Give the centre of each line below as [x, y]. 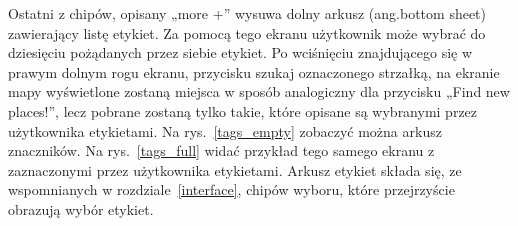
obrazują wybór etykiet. [81, 208]
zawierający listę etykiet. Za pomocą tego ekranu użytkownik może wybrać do [247, 32]
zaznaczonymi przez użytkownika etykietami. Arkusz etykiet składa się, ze [235, 169]
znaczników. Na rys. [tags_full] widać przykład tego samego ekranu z [221, 150]
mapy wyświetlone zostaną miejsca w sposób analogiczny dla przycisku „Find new [259, 91]
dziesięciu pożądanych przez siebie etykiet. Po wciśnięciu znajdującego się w [240, 52]
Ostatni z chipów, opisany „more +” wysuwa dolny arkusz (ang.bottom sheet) [247, 13]
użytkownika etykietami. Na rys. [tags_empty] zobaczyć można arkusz [225, 130]
